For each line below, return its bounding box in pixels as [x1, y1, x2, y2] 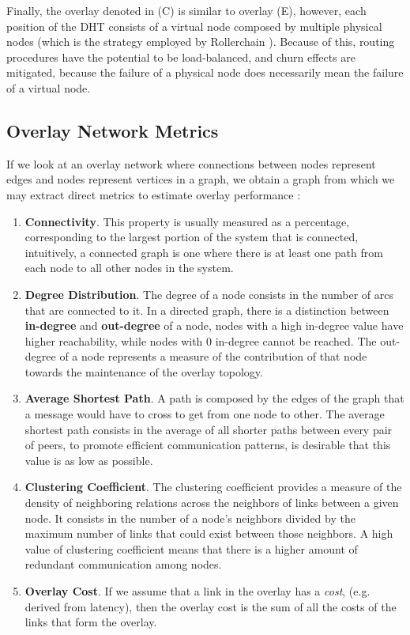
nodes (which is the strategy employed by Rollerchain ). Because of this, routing [6, 33, 395, 50]
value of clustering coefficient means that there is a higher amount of [24, 540, 358, 557]
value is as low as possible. [24, 452, 153, 468]
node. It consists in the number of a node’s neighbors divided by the [24, 509, 355, 526]
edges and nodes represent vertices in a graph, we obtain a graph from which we [6, 171, 395, 187]
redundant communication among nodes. [24, 556, 222, 573]
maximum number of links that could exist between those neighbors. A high [24, 525, 393, 542]
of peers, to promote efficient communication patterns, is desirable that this [24, 437, 391, 453]
